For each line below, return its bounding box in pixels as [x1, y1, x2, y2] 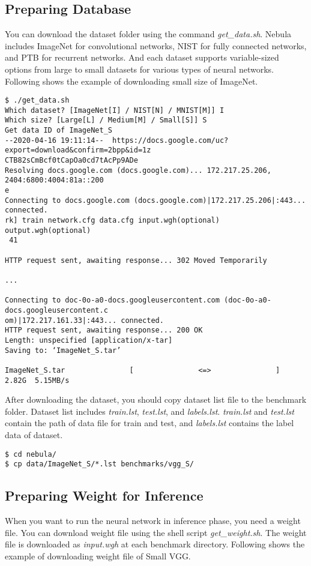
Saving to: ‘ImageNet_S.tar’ [5, 346, 121, 355]
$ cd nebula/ [5, 450, 56, 459]
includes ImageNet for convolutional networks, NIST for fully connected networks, [5, 39, 307, 52]
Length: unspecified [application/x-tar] [5, 336, 173, 345]
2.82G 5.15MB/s [5, 376, 70, 385]
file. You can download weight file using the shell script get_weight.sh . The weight [5, 526, 307, 538]
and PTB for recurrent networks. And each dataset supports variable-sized [5, 51, 279, 64]
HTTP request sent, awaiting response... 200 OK [5, 326, 203, 335]
